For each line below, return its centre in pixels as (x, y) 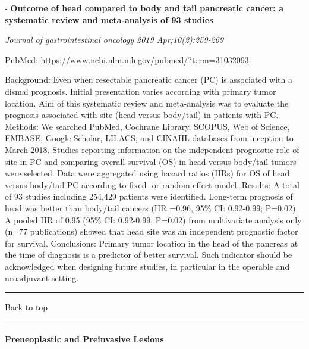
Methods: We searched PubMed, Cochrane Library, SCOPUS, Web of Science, (147, 126)
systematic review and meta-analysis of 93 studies (109, 19)
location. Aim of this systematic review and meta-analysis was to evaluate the (147, 103)
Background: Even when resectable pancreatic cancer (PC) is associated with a (149, 80)
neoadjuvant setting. (42, 278)
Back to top (26, 307)
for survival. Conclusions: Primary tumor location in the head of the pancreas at (152, 243)
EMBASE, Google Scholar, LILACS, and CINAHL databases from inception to (149, 138)
